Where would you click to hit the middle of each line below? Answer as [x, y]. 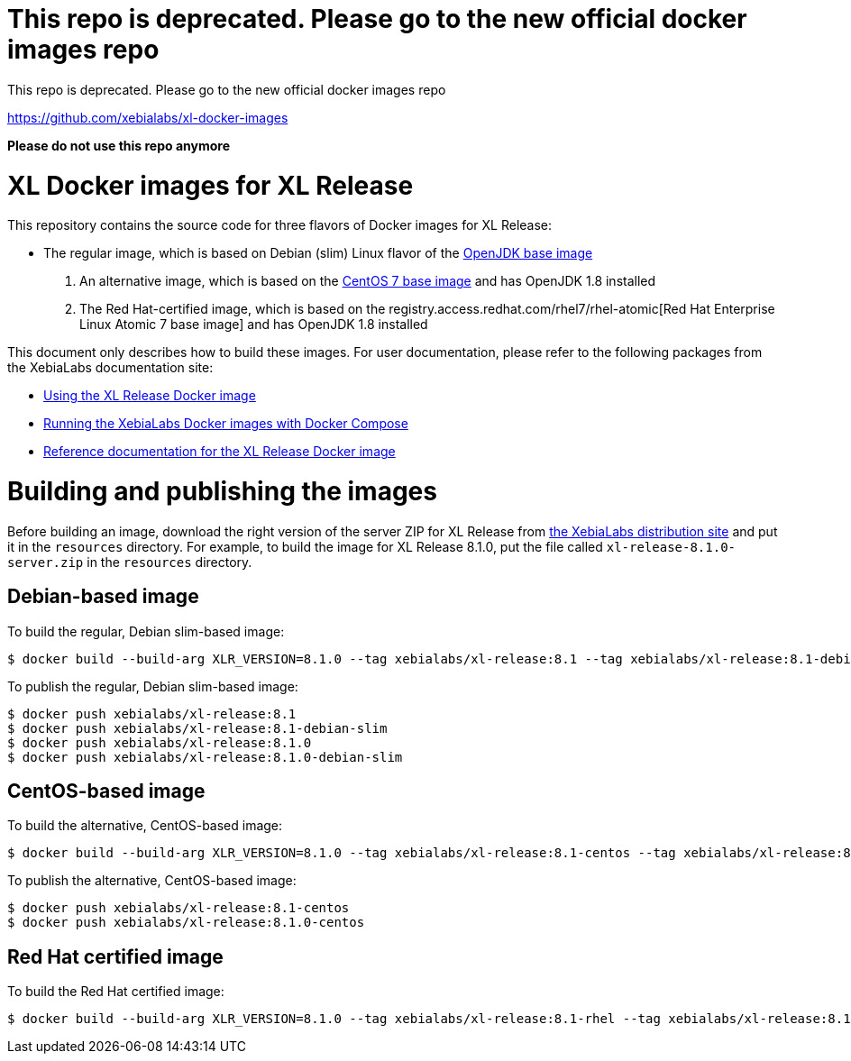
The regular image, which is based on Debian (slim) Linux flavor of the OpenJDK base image [318, 253]
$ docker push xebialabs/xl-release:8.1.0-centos [186, 923]
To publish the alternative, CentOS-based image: [152, 881]
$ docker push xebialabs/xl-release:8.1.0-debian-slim [205, 757]
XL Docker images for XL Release [210, 185]
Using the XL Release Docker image [150, 396]
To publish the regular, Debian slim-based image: [153, 686]
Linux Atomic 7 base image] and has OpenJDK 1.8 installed [254, 325]
